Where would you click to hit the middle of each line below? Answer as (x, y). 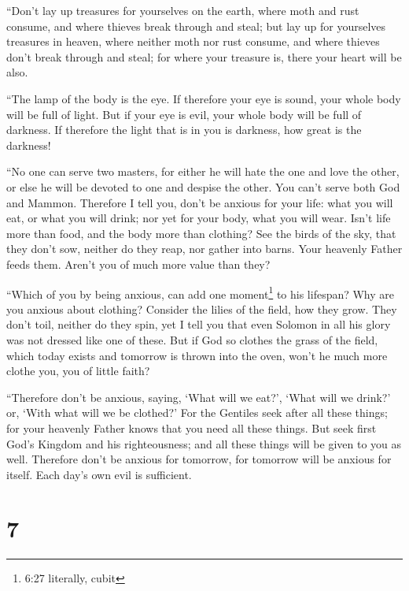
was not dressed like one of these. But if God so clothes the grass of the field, (192, 339)
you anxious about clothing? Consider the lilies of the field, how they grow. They (202, 309)
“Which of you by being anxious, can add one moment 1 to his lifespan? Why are (201, 292)
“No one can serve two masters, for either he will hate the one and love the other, (203, 171)
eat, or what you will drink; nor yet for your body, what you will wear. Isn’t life (199, 218)
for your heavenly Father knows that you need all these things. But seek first (192, 427)
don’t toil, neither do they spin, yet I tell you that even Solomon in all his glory (199, 324)
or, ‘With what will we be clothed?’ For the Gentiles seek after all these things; (197, 413)
